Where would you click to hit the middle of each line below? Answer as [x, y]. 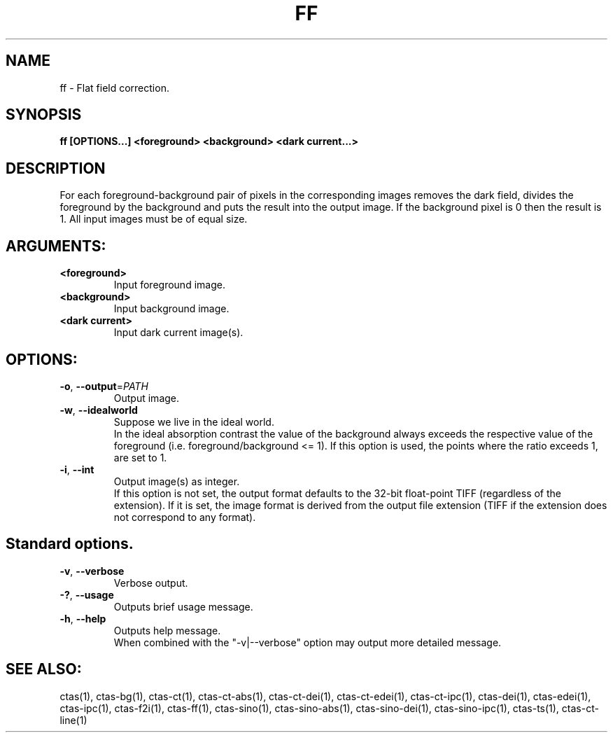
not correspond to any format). [185, 517]
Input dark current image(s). [178, 333]
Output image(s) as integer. [177, 481]
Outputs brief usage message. [183, 606]
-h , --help [83, 618]
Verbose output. [151, 583]
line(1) [73, 720]
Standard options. [70, 544]
